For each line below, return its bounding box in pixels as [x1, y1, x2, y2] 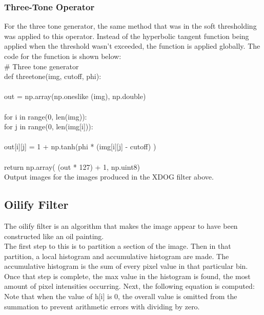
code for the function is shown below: [4, 51, 121, 61]
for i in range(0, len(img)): [4, 111, 87, 122]
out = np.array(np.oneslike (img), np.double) [4, 91, 146, 102]
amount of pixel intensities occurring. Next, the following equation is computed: [4, 281, 255, 291]
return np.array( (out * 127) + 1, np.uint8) [4, 161, 140, 172]
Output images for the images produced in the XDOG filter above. [4, 171, 214, 182]
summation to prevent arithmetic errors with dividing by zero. [4, 301, 200, 311]
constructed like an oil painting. [4, 230, 104, 241]
